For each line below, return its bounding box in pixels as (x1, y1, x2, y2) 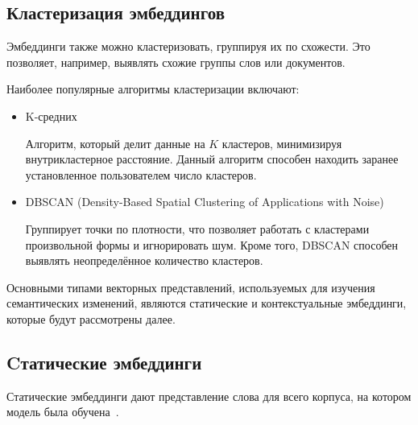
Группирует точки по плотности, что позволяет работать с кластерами (25, 220, 370, 237)
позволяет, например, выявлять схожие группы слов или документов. (6, 53, 346, 70)
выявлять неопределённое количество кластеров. (25, 252, 263, 269)
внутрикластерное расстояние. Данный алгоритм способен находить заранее (25, 151, 399, 167)
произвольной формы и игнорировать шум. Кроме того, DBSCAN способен (25, 236, 399, 253)
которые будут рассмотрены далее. (6, 310, 176, 327)
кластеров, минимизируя (221, 134, 342, 151)
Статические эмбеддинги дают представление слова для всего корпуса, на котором (6, 387, 412, 404)
